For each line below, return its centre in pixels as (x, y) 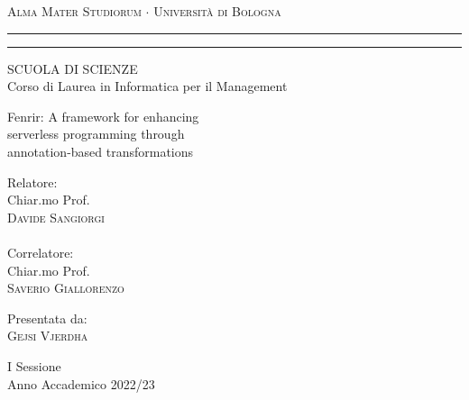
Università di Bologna (217, 11)
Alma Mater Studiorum (74, 11)
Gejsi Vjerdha (48, 336)
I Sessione (34, 365)
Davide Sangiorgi (56, 217)
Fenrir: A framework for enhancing (103, 116)
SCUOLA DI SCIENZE (73, 68)
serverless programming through (96, 134)
